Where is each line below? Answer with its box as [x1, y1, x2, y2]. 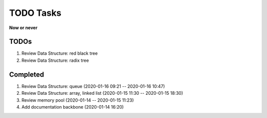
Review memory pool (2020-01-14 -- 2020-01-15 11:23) [21, 97, 134, 103]
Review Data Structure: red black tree [21, 50, 98, 56]
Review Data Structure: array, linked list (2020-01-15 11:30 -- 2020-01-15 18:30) [21, 90, 183, 96]
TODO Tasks [9, 7, 62, 18]
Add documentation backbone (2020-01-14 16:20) [21, 104, 124, 110]
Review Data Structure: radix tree [21, 57, 89, 63]
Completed [9, 70, 44, 79]
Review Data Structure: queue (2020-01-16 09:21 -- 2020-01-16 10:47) [21, 83, 165, 89]
